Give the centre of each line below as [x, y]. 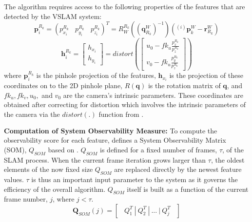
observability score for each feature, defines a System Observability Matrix [115, 140]
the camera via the [32, 114]
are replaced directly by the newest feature [178, 169]
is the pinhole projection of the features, [96, 75]
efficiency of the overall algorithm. [55, 189]
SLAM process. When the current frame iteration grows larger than [105, 159]
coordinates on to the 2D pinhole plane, [63, 85]
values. [14, 179]
